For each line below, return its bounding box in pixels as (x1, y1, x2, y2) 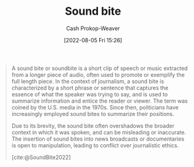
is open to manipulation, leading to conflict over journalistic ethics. (11, 141, 179, 149)
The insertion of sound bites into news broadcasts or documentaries (11, 135, 185, 142)
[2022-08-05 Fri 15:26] (64, 36, 122, 44)
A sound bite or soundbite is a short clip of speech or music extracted (11, 64, 188, 72)
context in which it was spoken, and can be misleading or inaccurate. (11, 128, 186, 136)
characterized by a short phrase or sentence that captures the (11, 84, 169, 91)
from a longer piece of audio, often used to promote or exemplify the (11, 71, 185, 78)
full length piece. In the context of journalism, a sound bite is (11, 77, 165, 85)
